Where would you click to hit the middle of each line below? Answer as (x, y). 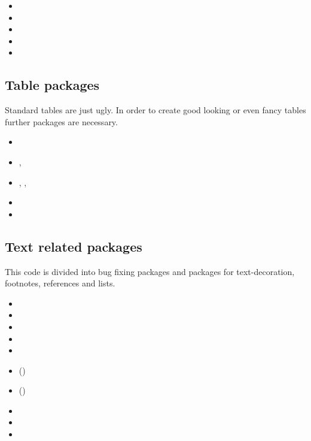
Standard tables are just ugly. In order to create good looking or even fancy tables (155, 110)
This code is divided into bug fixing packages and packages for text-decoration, (150, 271)
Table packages (52, 85)
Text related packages (74, 246)
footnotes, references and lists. (60, 283)
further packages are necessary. (61, 121)
